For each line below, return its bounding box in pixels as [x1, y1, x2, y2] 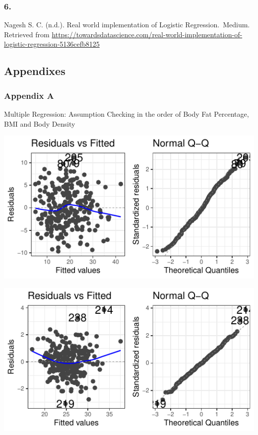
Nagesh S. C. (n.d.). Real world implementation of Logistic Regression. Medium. [4, 19, 250, 30]
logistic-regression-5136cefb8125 [4, 39, 100, 49]
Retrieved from [4, 29, 50, 39]
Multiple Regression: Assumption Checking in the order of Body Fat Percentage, [4, 109, 249, 119]
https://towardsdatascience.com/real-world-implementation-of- [52, 29, 243, 39]
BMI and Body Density [4, 118, 75, 129]
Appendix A [4, 89, 54, 101]
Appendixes [4, 63, 65, 78]
